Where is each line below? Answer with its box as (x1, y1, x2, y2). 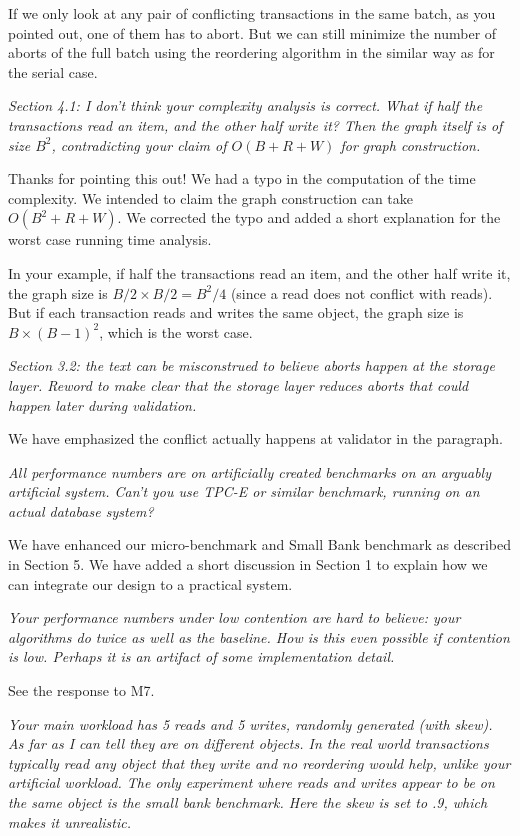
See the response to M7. (8, 680, 155, 701)
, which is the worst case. (99, 321, 253, 342)
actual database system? (8, 500, 154, 521)
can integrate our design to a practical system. (8, 573, 293, 594)
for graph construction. (340, 134, 481, 155)
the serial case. (8, 61, 98, 82)
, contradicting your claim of (51, 134, 227, 155)
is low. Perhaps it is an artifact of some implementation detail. (8, 646, 395, 667)
